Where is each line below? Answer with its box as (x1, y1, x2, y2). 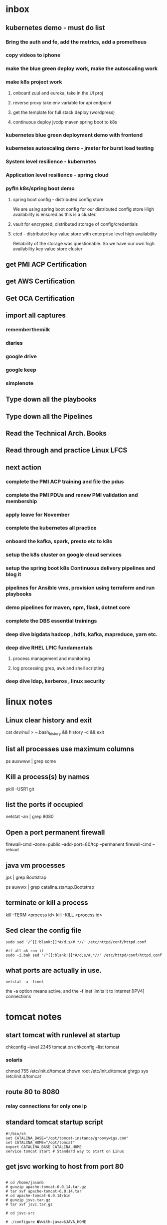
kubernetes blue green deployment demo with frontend (5, 131, 143, 138)
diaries (5, 340, 23, 347)
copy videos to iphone (5, 51, 61, 58)
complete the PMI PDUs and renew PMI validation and (5, 491, 139, 498)
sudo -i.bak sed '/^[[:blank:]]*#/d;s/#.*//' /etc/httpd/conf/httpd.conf (5, 953, 163, 958)
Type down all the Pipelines (5, 412, 93, 421)
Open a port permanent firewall (5, 828, 105, 836)
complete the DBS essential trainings (5, 617, 97, 624)
